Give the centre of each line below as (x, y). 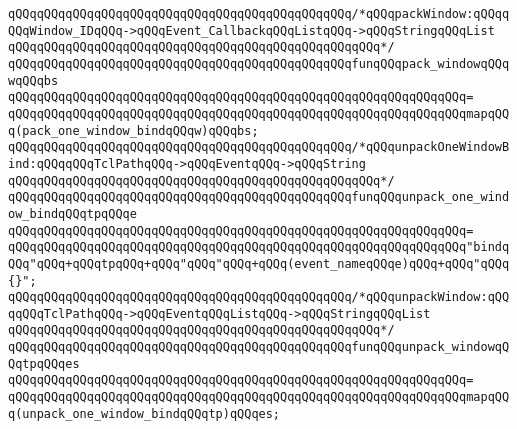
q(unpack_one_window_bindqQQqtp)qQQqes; (144, 413)
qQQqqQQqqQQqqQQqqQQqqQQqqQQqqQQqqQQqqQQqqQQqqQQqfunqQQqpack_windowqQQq (259, 63)
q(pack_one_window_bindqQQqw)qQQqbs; (133, 130)
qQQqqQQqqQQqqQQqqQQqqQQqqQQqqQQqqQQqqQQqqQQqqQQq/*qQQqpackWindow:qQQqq (259, 14)
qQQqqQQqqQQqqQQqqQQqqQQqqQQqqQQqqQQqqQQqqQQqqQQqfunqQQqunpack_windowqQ (259, 347)
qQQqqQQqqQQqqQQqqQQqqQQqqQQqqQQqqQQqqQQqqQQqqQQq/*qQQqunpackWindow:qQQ (259, 297)
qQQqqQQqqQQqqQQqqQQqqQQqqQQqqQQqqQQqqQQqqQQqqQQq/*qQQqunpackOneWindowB (259, 147)
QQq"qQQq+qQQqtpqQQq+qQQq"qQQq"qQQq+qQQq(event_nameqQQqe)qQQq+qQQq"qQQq (259, 263)
